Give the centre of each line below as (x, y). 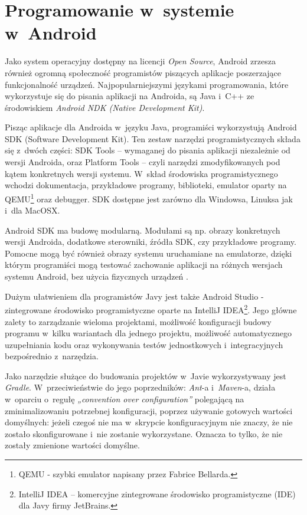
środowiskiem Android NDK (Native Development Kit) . (105, 107)
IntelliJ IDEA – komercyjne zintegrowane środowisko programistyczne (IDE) (157, 493)
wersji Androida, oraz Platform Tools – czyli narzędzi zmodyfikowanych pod (143, 162)
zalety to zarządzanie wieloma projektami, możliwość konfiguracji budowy (138, 321)
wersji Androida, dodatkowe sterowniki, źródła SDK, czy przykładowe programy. (151, 242)
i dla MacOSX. (32, 210)
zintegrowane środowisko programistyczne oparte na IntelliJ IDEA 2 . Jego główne (151, 309)
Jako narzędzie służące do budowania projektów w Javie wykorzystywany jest (146, 375)
